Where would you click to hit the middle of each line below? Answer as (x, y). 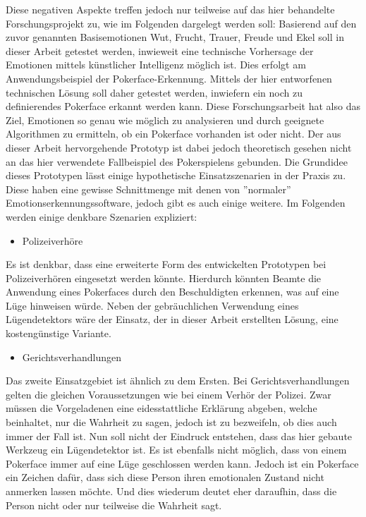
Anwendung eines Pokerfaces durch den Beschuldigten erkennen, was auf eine (172, 292)
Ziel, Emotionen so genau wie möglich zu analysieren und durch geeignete (165, 120)
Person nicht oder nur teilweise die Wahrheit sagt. (114, 505)
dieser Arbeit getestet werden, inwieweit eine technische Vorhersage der (160, 50)
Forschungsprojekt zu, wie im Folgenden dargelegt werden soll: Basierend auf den (181, 23)
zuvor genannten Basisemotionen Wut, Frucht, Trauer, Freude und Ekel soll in (175, 37)
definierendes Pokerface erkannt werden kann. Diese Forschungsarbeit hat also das (183, 106)
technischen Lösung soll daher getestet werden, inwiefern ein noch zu (154, 92)
